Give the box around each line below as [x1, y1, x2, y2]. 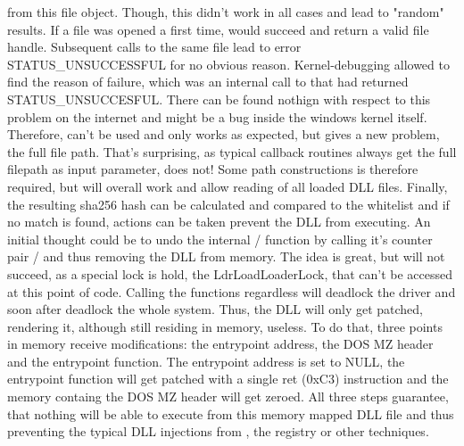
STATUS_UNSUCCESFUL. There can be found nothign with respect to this [7, 89, 431, 108]
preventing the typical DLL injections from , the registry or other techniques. [7, 422, 429, 441]
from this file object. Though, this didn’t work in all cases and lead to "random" [7, 3, 444, 21]
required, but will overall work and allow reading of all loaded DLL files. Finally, [7, 177, 448, 195]
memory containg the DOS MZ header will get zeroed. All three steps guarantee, [7, 387, 449, 406]
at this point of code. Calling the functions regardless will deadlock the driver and [7, 282, 456, 301]
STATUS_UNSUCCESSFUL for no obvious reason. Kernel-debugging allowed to [7, 54, 450, 73]
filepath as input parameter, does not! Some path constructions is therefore [7, 160, 418, 178]
